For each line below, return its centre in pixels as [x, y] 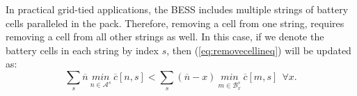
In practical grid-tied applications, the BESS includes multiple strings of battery [177, 9]
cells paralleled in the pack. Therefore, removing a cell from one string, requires [175, 23]
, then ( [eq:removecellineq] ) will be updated [259, 50]
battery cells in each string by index [82, 50]
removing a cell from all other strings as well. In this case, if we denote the [165, 37]
